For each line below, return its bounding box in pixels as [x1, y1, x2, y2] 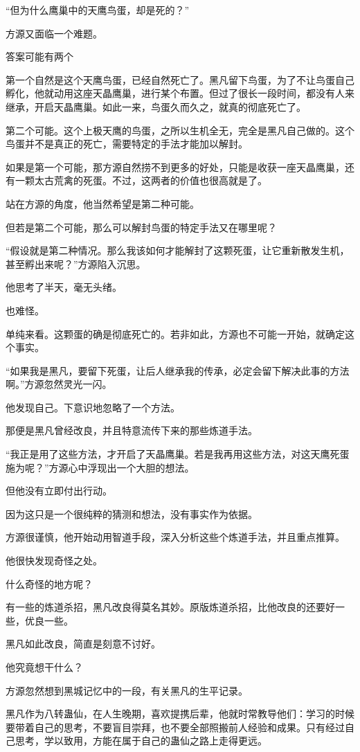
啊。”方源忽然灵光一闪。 [6, 377, 112, 391]
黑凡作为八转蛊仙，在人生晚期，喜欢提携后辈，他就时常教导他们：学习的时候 [6, 706, 354, 721]
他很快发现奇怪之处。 [6, 553, 102, 568]
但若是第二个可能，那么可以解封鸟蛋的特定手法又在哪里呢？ [6, 220, 277, 234]
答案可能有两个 [6, 49, 73, 64]
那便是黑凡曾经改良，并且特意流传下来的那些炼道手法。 [6, 423, 258, 438]
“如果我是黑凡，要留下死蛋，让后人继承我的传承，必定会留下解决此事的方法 [6, 363, 350, 377]
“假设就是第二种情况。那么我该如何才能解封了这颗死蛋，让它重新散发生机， [6, 243, 350, 258]
